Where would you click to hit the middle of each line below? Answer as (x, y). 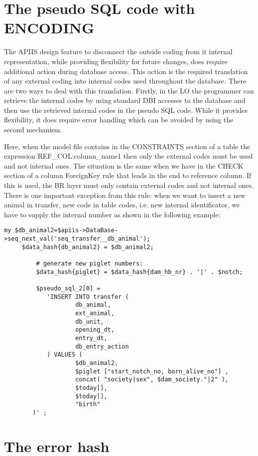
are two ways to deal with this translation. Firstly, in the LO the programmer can (129, 90)
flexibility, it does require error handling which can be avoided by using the (119, 120)
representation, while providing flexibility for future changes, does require (116, 61)
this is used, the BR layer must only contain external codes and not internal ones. (129, 185)
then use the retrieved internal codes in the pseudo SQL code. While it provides (126, 110)
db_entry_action (102, 346)
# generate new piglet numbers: (90, 264)
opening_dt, (95, 330)
